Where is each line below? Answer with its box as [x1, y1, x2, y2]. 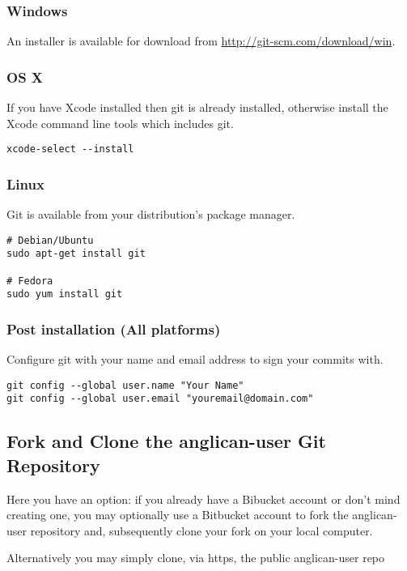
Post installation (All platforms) [6, 318, 221, 339]
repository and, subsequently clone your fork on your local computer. [30, 522, 373, 539]
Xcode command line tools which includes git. [6, 114, 234, 131]
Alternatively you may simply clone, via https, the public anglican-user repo [6, 549, 385, 566]
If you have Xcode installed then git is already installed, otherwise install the [6, 99, 388, 116]
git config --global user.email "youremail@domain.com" [6, 393, 314, 405]
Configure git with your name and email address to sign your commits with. [6, 351, 384, 368]
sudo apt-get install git [6, 248, 146, 260]
